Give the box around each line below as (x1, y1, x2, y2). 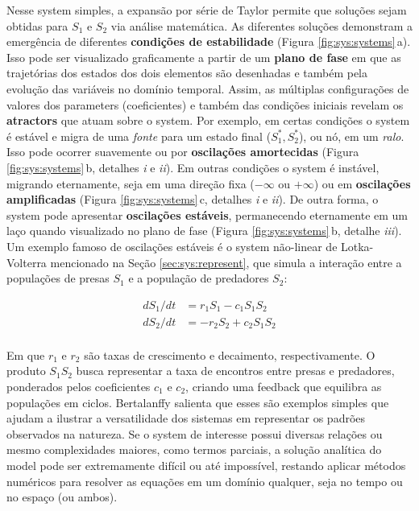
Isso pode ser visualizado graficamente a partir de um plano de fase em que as (6, 48, 401, 65)
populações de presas (6, 270, 110, 286)
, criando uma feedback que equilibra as (185, 377, 382, 394)
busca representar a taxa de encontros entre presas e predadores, (76, 362, 395, 379)
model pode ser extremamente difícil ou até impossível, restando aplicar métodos (6, 456, 406, 473)
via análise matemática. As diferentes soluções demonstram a (110, 17, 413, 34)
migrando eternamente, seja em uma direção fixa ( (6, 175, 255, 192)
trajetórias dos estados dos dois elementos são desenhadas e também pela (6, 64, 367, 81)
